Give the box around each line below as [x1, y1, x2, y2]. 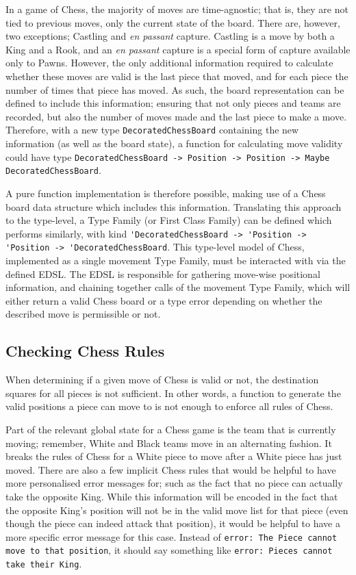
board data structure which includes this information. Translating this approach [5, 199, 342, 214]
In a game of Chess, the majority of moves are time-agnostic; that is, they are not [5, 2, 348, 16]
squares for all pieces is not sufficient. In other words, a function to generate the [5, 385, 341, 400]
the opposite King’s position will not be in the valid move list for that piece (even [5, 502, 348, 517]
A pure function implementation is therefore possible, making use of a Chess [5, 186, 326, 200]
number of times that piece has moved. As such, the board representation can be [5, 82, 344, 97]
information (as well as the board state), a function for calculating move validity [5, 136, 343, 150]
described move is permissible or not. [5, 307, 161, 321]
